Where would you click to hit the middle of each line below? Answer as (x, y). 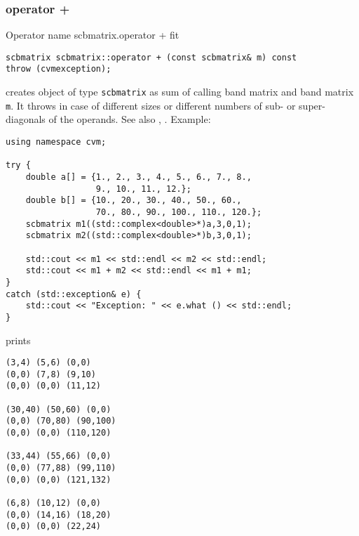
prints (18, 340)
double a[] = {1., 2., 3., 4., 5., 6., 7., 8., (138, 177)
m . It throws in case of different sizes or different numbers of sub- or (151, 105)
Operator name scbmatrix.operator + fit (93, 35)
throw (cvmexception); (59, 69)
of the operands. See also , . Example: (130, 119)
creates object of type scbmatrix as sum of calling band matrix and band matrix (180, 92)
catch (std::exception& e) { (74, 294)
